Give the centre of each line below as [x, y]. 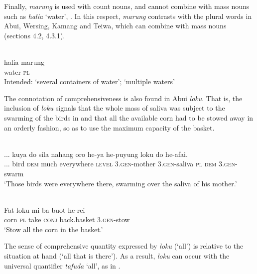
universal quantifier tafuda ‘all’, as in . [62, 265]
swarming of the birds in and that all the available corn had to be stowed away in [129, 117]
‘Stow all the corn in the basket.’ [54, 229]
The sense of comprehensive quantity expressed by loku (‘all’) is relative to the [124, 246]
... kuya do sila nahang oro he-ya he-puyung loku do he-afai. [96, 154]
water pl [17, 71]
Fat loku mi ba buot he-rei [45, 209]
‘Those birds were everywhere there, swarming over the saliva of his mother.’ [121, 183]
